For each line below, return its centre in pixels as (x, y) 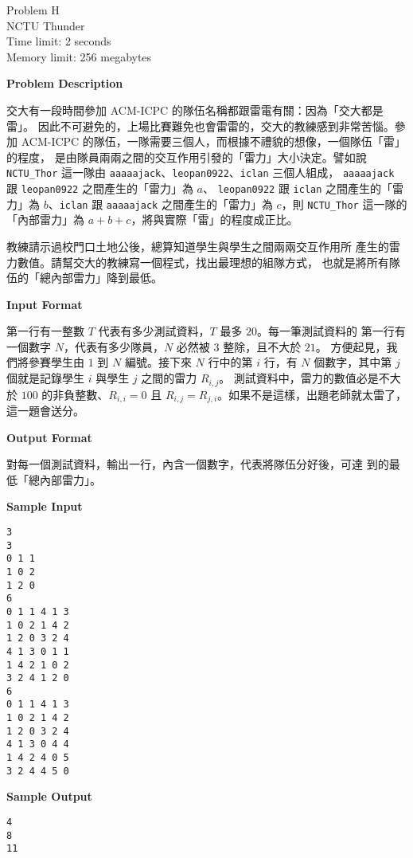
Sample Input (45, 506)
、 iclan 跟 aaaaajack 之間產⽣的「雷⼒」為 (160, 204)
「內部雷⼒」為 (45, 219)
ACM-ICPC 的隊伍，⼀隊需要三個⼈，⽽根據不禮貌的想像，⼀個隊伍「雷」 (213, 141)
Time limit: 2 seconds (59, 41)
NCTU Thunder (46, 25)
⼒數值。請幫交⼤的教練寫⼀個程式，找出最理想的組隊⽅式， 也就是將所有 (198, 262)
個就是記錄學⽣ (45, 378)
